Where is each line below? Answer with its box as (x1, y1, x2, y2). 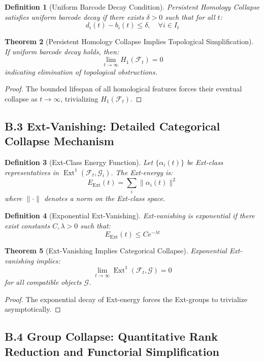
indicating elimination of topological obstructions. (5, 66, 157, 77)
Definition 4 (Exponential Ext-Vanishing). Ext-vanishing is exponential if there (5, 210, 255, 220)
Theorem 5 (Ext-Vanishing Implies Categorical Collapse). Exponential (5, 245, 227, 256)
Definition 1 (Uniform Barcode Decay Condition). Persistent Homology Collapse (5, 2, 260, 12)
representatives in (5, 167, 59, 177)
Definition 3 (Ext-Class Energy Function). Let (5, 156, 153, 167)
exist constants (5, 220, 50, 231)
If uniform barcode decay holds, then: (5, 46, 119, 56)
